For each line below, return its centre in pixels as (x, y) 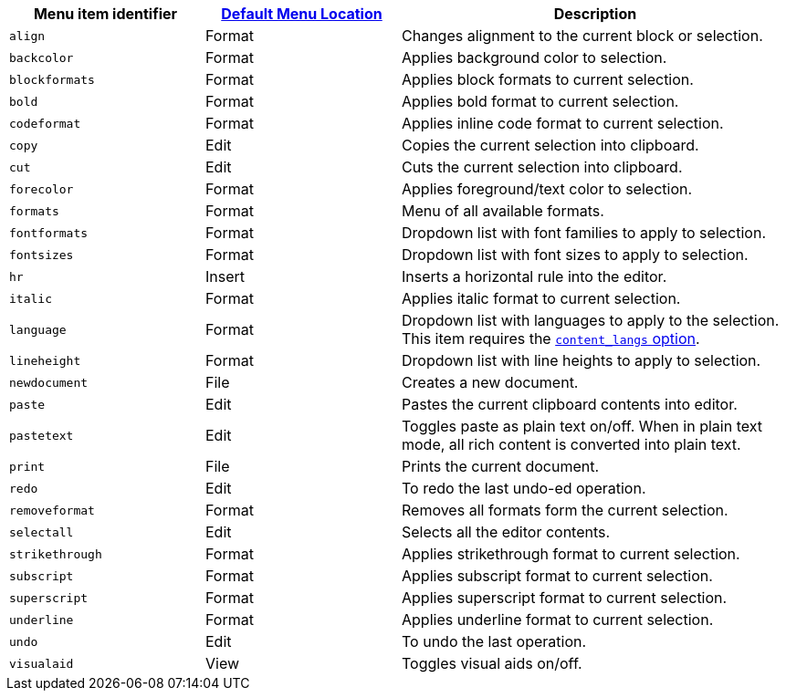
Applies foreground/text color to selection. (547, 189)
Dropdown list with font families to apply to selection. (584, 233)
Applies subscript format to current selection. (557, 576)
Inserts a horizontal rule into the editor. (534, 276)
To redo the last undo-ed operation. (524, 488)
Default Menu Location (302, 14)
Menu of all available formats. (503, 211)
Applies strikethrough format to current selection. (571, 554)
